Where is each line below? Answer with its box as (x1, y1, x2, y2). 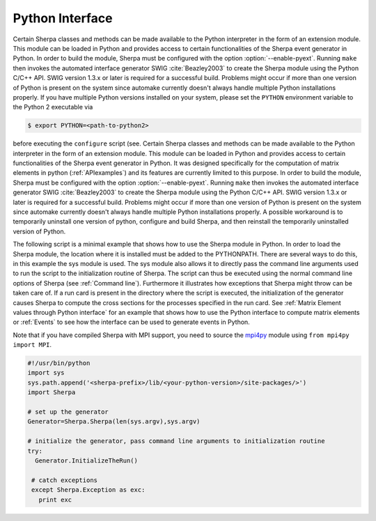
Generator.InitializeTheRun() (35, 456, 139, 465)
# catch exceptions (31, 476, 97, 484)
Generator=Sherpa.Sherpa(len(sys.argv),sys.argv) (27, 418, 201, 426)
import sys (27, 369, 65, 377)
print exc (38, 495, 72, 504)
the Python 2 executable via (13, 103, 93, 111)
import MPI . (13, 341, 52, 349)
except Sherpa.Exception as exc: (31, 486, 146, 494)
